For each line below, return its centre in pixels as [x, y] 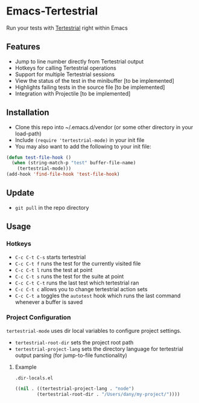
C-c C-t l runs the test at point [54, 269]
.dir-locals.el [34, 378]
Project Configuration [39, 317]
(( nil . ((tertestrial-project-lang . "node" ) [74, 388]
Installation [28, 113]
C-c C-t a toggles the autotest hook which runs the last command [98, 295]
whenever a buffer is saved [49, 302]
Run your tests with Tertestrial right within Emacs [67, 28]
